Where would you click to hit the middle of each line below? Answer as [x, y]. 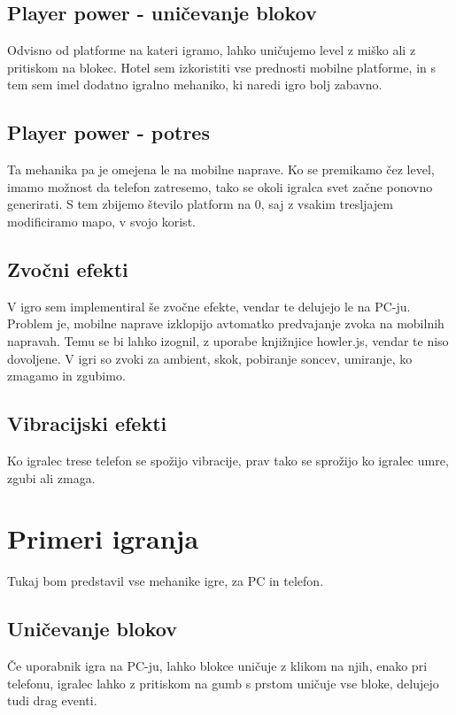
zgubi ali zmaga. [51, 477]
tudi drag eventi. [52, 700]
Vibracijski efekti [87, 423]
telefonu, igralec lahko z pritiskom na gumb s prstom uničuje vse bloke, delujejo [223, 683]
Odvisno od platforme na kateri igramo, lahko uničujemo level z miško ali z [212, 50]
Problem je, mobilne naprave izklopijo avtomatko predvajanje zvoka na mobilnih [226, 323]
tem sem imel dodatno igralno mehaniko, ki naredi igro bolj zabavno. [195, 85]
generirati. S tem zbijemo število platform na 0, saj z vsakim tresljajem [201, 204]
